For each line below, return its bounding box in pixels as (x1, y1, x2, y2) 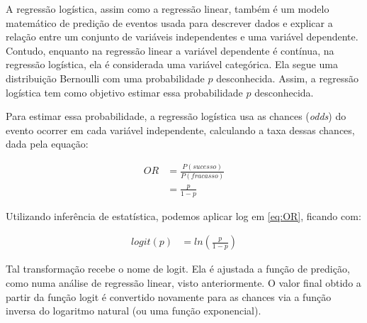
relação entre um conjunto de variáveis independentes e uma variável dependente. (6, 29, 358, 44)
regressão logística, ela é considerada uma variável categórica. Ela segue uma (6, 57, 338, 72)
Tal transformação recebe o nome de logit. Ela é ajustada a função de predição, (6, 261, 350, 276)
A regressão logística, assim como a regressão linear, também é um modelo (6, 1, 329, 16)
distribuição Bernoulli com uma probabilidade (6, 70, 205, 85)
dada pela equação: (6, 136, 89, 151)
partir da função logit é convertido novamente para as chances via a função (6, 289, 332, 304)
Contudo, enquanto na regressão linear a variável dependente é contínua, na (6, 43, 334, 58)
